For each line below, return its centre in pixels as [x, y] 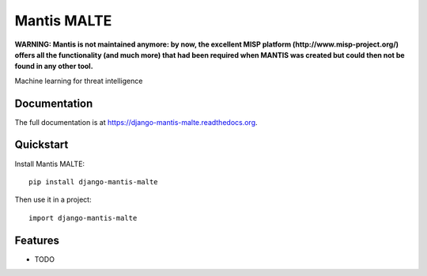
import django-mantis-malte [83, 218]
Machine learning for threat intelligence [79, 81]
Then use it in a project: [53, 200]
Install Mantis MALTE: [50, 164]
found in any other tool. [54, 66]
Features [37, 240]
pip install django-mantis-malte [93, 181]
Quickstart [42, 145]
